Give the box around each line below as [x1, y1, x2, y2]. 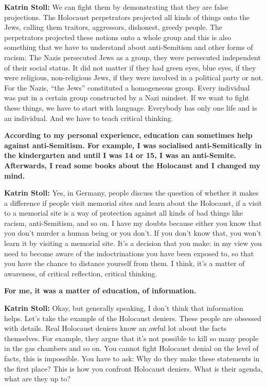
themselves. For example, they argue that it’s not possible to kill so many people [4, 332, 259, 343]
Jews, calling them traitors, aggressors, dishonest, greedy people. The [4, 22, 223, 32]
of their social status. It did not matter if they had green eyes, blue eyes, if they [4, 62, 256, 73]
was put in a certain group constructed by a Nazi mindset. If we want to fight [4, 92, 250, 103]
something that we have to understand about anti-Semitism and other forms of [4, 42, 253, 52]
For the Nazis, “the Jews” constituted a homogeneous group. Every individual [4, 82, 250, 93]
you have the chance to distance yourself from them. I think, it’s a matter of [4, 258, 245, 269]
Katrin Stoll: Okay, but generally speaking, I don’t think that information [4, 303, 243, 313]
